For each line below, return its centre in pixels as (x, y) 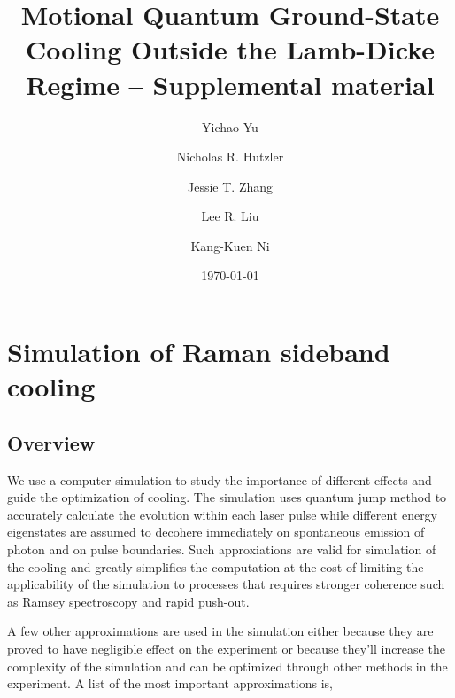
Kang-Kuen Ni (230, 245)
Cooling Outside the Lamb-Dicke (230, 49)
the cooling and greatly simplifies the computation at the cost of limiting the (216, 566)
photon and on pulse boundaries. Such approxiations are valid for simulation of (222, 549)
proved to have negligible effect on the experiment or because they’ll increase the (226, 648)
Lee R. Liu (230, 216)
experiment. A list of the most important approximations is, (170, 683)
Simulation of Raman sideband (199, 352)
